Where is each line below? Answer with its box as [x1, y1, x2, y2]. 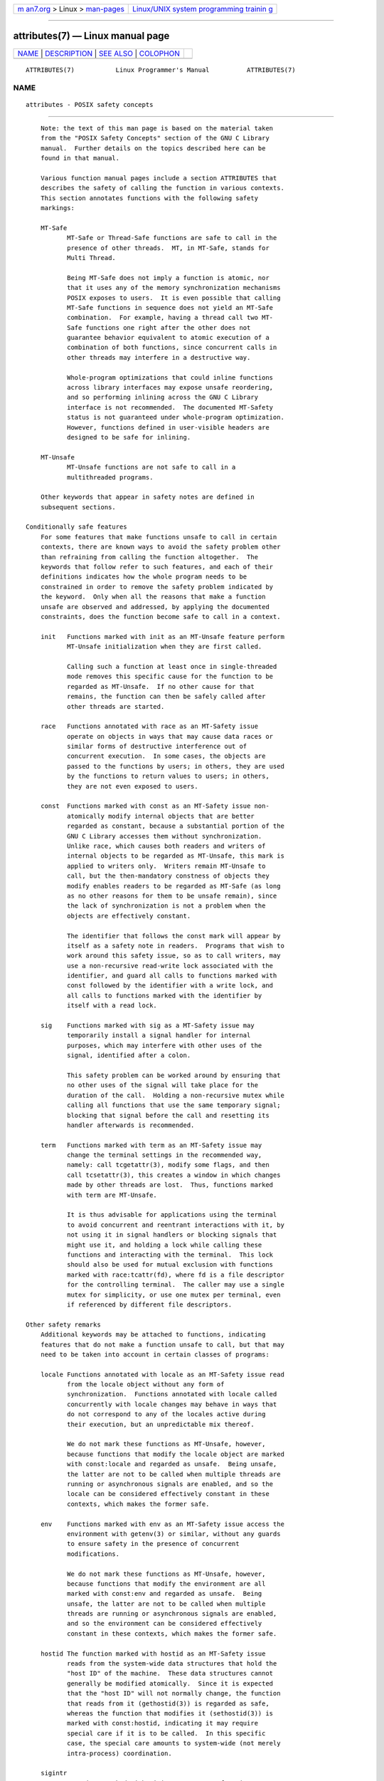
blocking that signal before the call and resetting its [66, 1111, 270, 1119]
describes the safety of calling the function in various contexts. [40, 184, 284, 192]
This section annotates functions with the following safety [40, 194, 259, 202]
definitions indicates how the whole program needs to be [40, 573, 247, 581]
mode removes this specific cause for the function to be [66, 673, 274, 680]
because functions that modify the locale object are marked [66, 1450, 284, 1458]
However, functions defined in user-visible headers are [66, 423, 270, 431]
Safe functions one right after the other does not [66, 323, 251, 331]
